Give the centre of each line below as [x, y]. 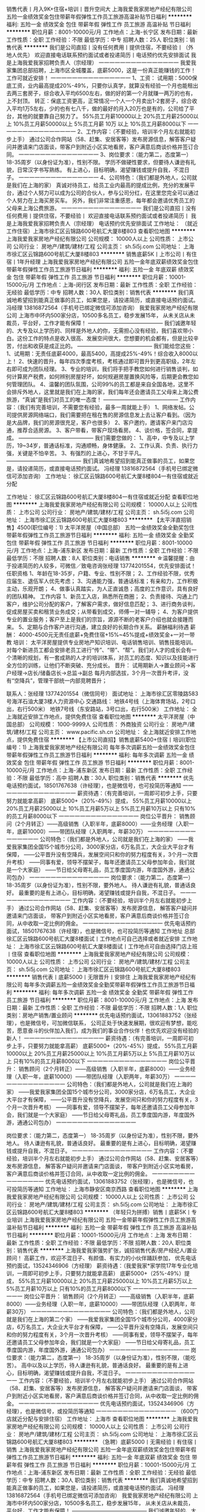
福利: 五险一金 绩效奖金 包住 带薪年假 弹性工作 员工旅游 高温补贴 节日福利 [99, 24]
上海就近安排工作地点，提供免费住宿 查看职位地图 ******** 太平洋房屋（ [98, 716]
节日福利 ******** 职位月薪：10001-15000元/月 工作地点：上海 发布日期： [100, 1235]
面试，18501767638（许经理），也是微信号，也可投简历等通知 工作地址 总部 [101, 931]
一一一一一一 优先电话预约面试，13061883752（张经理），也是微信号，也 [103, 1181]
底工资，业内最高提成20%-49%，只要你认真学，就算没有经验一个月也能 [97, 85]
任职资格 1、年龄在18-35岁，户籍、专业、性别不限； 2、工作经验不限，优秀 [101, 573]
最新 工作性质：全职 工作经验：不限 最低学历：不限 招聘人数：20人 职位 [96, 1243]
